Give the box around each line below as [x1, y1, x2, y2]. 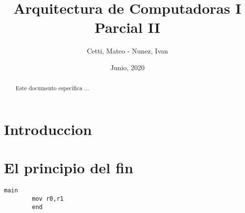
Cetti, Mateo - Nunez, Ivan [87, 46, 168, 56]
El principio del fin [4, 158, 133, 178]
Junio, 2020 [110, 62, 145, 72]
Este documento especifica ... [15, 84, 89, 92]
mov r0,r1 [32, 195, 64, 202]
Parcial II [95, 17, 160, 37]
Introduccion [4, 119, 92, 139]
